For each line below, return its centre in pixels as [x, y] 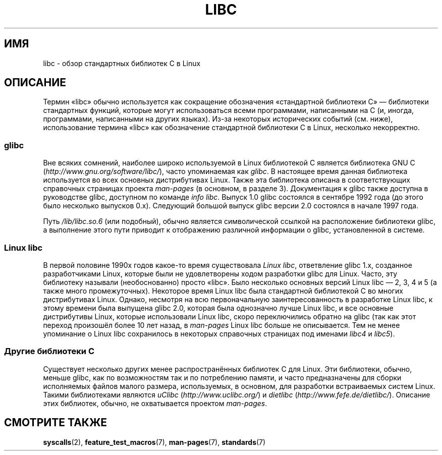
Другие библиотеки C [49, 351]
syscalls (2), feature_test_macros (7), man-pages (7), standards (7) [154, 442]
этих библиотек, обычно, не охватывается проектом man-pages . [155, 403]
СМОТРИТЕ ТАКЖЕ [56, 423]
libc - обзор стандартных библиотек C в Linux [122, 63]
